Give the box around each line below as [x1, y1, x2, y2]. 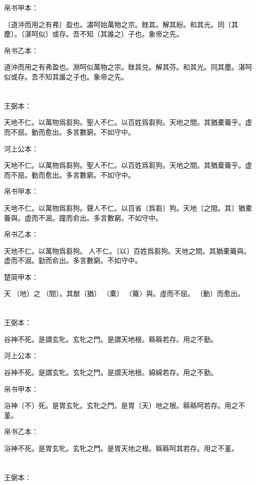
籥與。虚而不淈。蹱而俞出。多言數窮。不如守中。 [4, 212, 162, 223]
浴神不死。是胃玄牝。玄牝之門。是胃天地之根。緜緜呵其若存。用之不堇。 [4, 443, 238, 453]
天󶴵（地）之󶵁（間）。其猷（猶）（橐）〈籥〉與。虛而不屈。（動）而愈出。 [4, 288, 245, 298]
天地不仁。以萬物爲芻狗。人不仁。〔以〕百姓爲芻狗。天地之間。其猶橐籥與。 [4, 245, 251, 256]
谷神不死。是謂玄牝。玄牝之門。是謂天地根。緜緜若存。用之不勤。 [4, 334, 218, 344]
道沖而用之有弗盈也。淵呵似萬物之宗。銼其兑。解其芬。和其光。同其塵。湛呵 [4, 62, 252, 72]
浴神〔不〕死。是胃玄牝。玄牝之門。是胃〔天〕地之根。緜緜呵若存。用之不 [4, 400, 245, 410]
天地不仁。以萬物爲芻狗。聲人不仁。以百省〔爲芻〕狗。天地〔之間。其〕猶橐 [4, 202, 252, 213]
